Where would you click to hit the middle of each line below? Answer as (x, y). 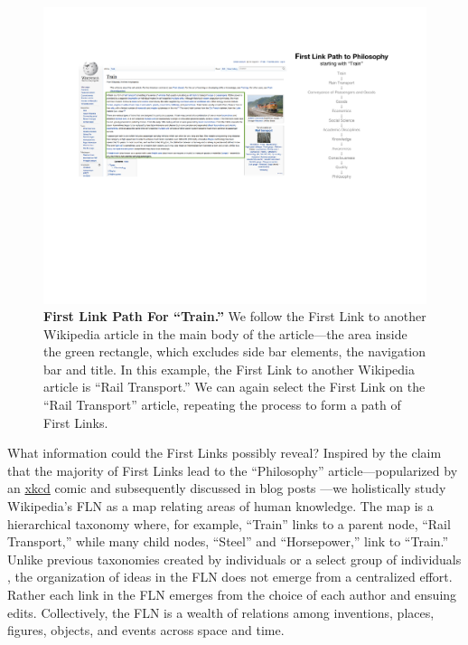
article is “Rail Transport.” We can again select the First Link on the (234, 387)
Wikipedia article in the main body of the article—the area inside (225, 333)
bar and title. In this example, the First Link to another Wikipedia (229, 369)
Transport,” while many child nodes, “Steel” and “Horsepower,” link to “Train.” (228, 541)
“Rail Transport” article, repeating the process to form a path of (222, 405)
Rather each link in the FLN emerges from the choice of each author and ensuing (232, 595)
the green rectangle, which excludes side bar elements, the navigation (235, 351)
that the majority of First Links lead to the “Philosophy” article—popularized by (233, 470)
